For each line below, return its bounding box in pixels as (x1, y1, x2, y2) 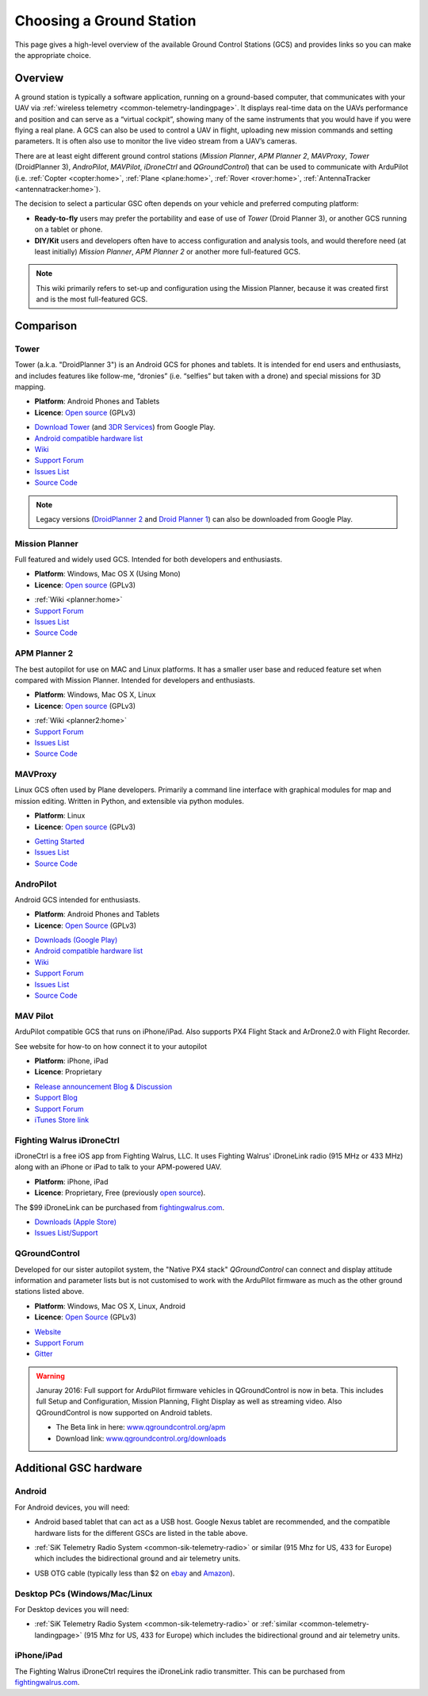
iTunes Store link (34, 1115, 90, 1124)
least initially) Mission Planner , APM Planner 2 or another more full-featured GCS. (34, 247, 301, 256)
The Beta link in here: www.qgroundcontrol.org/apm (55, 1422, 226, 1432)
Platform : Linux (34, 811, 86, 821)
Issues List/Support (34, 1228, 98, 1238)
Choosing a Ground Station (14, 12, 197, 29)
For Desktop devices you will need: (14, 1604, 130, 1614)
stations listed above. (14, 1287, 85, 1296)
